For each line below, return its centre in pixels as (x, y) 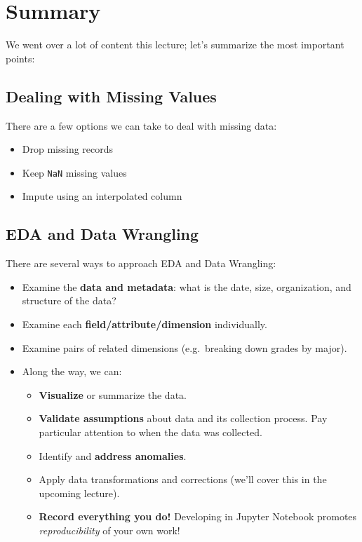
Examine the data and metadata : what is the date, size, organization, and (187, 286)
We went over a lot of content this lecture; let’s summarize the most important (175, 45)
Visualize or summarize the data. (113, 394)
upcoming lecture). (79, 493)
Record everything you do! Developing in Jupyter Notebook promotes (198, 516)
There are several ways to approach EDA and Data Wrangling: (141, 263)
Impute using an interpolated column (102, 196)
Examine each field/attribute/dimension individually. (145, 324)
